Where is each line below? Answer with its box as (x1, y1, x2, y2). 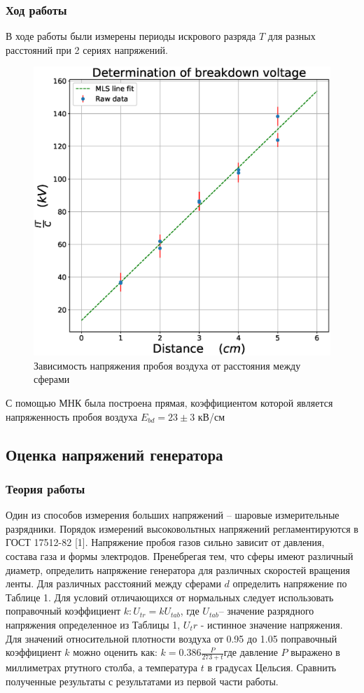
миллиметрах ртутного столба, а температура (6, 659, 198, 674)
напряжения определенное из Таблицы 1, (6, 617, 181, 631)
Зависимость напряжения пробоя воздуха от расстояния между (34, 358, 301, 372)
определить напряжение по (232, 576, 347, 591)
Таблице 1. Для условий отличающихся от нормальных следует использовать (6, 589, 334, 604)
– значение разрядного (218, 603, 314, 618)
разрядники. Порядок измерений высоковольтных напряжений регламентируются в (6, 521, 358, 535)
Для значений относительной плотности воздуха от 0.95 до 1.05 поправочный (6, 631, 337, 645)
